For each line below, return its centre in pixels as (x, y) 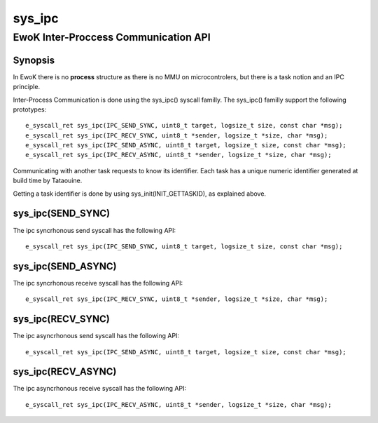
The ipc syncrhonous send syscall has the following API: (94, 230)
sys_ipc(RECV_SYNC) (61, 319)
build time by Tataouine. (48, 181)
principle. (27, 87)
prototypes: (30, 109)
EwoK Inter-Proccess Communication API (112, 37)
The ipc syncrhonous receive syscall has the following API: (98, 283)
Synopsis (34, 60)
